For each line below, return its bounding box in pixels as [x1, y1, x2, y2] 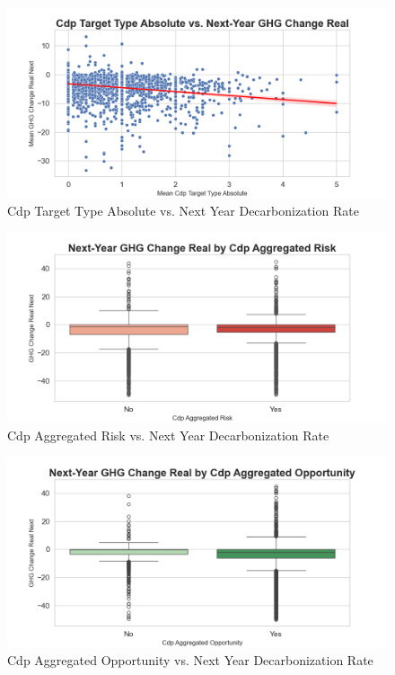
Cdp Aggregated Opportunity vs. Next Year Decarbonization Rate [7, 650, 373, 669]
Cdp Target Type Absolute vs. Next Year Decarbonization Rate [7, 200, 359, 219]
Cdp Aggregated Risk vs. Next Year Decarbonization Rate [7, 425, 329, 444]
